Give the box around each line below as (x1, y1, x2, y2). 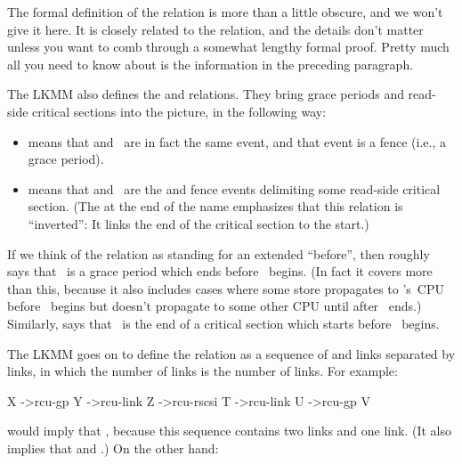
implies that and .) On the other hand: (7, 438, 219, 457)
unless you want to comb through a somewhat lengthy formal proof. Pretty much (7, 37, 450, 56)
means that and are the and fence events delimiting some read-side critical (28, 179, 441, 198)
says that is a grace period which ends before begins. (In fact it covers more (7, 262, 433, 281)
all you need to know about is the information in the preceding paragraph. (7, 54, 414, 73)
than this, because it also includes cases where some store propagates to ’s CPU (7, 279, 445, 297)
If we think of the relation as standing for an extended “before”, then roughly (7, 244, 430, 263)
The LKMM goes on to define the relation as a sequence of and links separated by (7, 344, 456, 362)
